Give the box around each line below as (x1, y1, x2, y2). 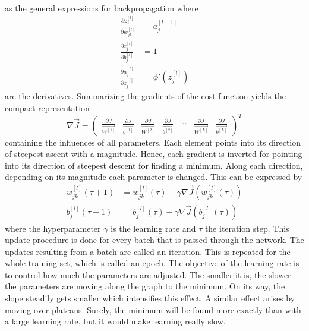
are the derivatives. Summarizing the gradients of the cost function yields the (5, 89, 286, 102)
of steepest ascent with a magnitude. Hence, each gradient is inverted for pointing (5, 147, 302, 160)
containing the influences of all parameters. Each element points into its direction (5, 135, 301, 148)
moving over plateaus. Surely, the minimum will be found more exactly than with (5, 303, 301, 316)
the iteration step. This (204, 222, 289, 234)
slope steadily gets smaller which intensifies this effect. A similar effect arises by (5, 292, 295, 304)
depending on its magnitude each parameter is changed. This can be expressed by (5, 171, 302, 183)
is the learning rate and (111, 222, 196, 234)
